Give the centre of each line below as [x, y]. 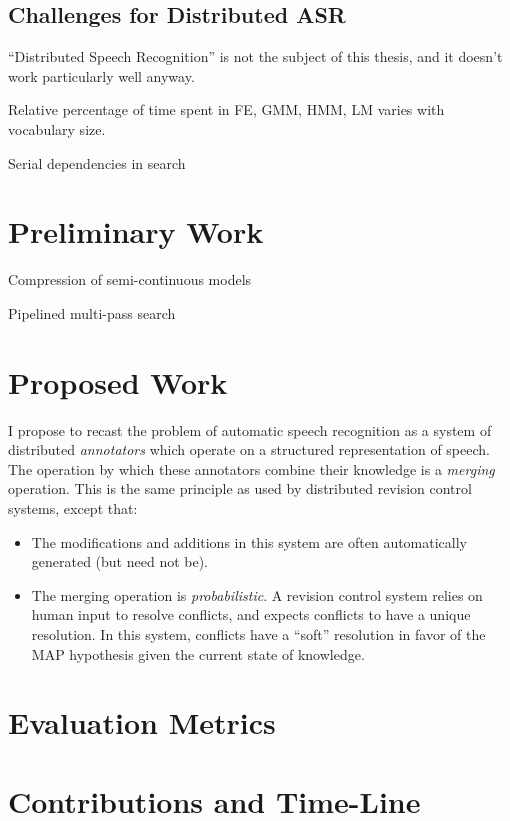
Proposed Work [118, 381]
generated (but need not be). [120, 561]
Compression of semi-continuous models [130, 279]
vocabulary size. [57, 128]
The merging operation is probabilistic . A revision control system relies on [257, 594]
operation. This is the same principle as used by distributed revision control [240, 488]
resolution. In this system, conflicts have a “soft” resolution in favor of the [258, 633]
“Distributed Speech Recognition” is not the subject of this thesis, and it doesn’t [255, 56]
